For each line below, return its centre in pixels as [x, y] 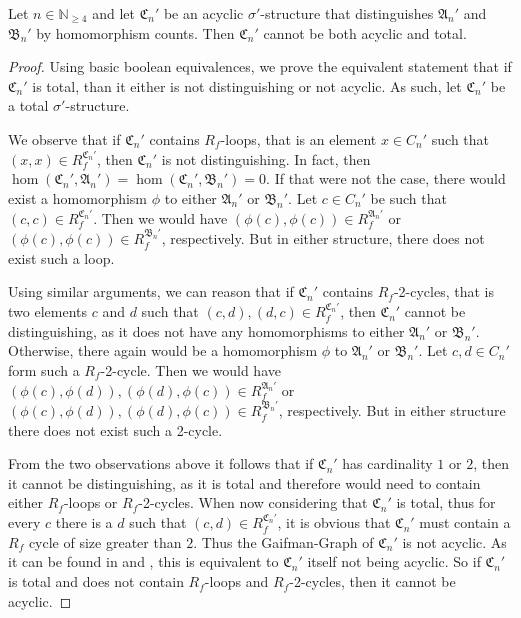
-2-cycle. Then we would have [190, 369]
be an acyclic [203, 13]
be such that [408, 197]
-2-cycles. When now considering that [253, 502]
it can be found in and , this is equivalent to [143, 561]
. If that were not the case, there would [386, 178]
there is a [84, 522]
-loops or [90, 502]
